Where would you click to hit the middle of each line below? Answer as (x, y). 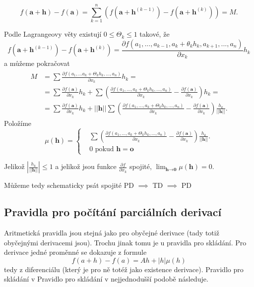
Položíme (18, 123)
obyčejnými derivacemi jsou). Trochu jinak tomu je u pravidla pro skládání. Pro (125, 242)
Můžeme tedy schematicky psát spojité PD (69, 185)
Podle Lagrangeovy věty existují (53, 34)
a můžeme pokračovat (37, 63)
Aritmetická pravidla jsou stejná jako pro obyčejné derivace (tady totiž (112, 232)
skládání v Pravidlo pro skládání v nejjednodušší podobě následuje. (106, 279)
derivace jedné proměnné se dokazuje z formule (75, 252)
